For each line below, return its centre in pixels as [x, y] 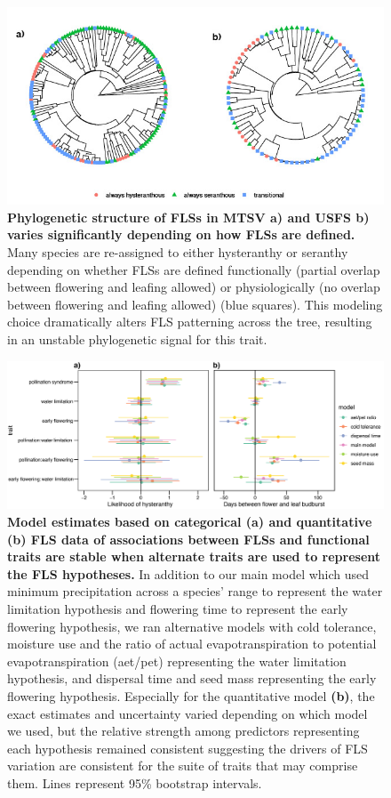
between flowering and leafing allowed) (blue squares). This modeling [195, 304]
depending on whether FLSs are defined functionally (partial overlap [194, 269]
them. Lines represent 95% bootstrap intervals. [135, 782]
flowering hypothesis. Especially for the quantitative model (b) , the [191, 696]
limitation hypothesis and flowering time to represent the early [178, 609]
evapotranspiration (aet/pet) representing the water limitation [177, 661]
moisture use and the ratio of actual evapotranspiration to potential [192, 644]
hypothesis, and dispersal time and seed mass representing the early [192, 678]
